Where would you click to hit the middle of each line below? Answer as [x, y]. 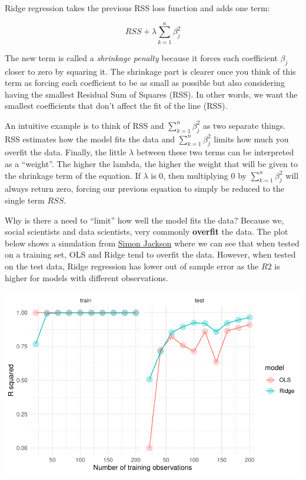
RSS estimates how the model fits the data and [90, 139]
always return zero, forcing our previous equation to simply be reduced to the [144, 189]
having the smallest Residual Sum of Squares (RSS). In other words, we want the [151, 94]
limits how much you [251, 139]
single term [25, 200]
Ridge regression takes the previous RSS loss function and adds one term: [137, 8]
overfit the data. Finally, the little [66, 152]
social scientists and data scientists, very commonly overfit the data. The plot [147, 231]
